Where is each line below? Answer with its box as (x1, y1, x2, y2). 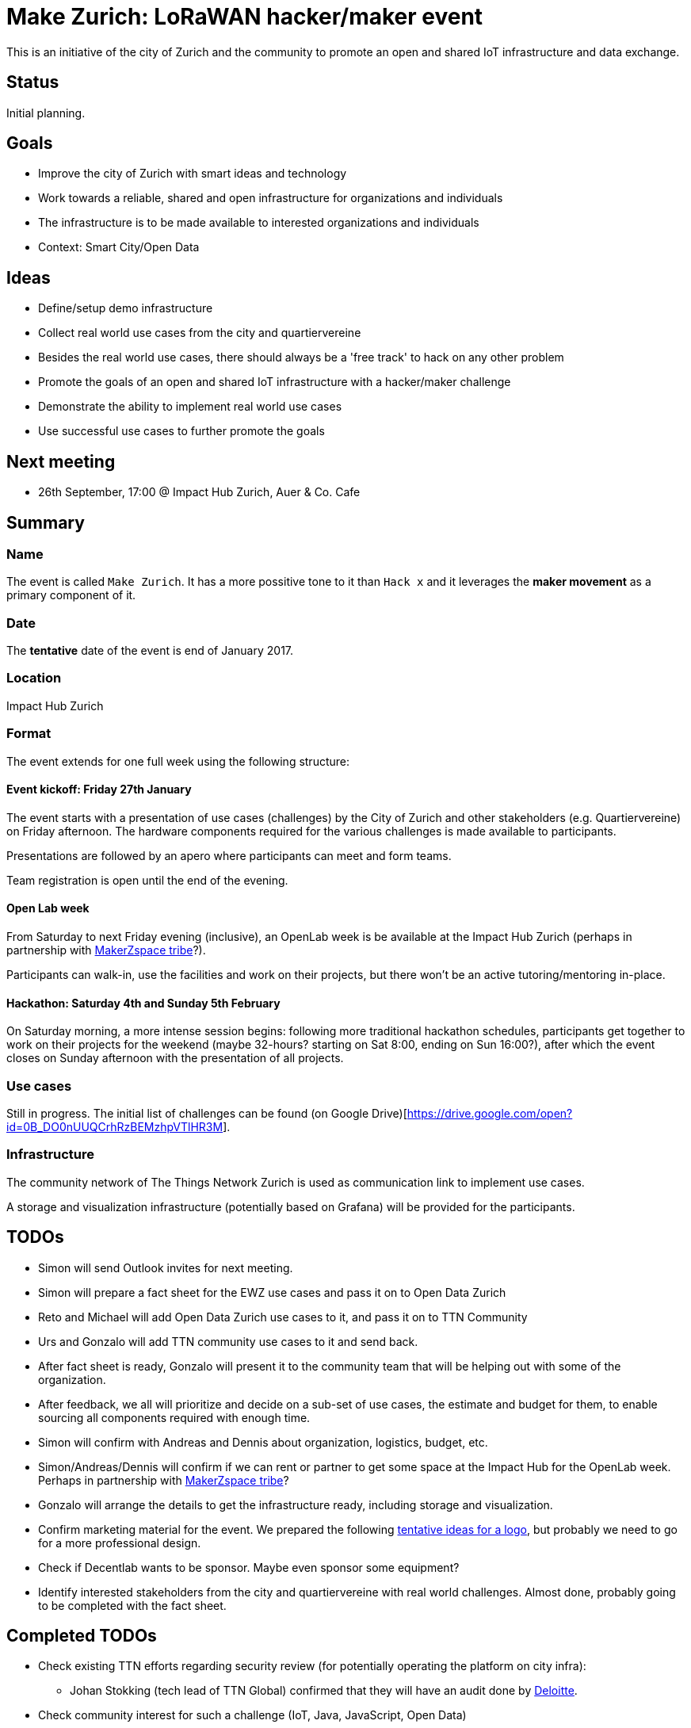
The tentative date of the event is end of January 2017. (6, 644, 294, 658)
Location (6, 670, 62, 686)
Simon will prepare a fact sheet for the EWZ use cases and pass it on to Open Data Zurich (38, 1285, 506, 1299)
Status (6, 72, 59, 93)
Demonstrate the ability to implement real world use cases (38, 400, 342, 414)
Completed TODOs (6, 1626, 157, 1646)
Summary (6, 512, 85, 533)
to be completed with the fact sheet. (38, 1598, 227, 1612)
